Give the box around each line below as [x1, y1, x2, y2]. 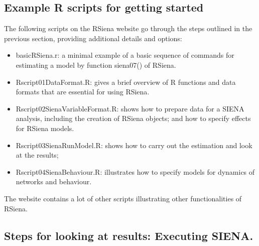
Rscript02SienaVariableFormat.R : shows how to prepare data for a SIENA [16, 103, 244, 113]
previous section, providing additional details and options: [4, 33, 182, 43]
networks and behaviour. [16, 176, 92, 187]
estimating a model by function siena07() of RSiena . [16, 59, 176, 70]
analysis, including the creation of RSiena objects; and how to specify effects [16, 113, 251, 124]
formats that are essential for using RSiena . [16, 86, 150, 97]
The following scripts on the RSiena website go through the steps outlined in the [4, 23, 252, 34]
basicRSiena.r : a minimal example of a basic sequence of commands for [16, 50, 234, 60]
